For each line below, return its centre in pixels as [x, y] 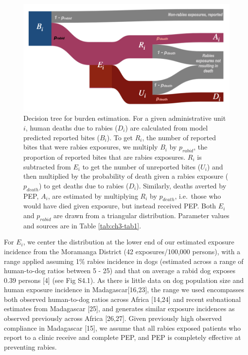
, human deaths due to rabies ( [71, 127]
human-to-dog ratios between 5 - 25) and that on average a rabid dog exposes [120, 271]
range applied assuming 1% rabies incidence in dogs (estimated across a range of [124, 261]
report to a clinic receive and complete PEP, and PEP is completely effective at [123, 337]
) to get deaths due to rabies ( [84, 185]
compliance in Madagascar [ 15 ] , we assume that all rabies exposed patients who [123, 327]
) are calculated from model [167, 127]
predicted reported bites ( [62, 137]
